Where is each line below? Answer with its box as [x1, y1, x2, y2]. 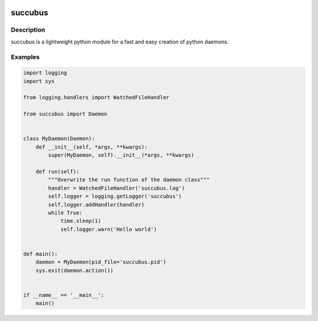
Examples [11, 53, 40, 61]
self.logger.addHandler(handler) [48, 201, 145, 208]
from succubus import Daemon [23, 111, 108, 118]
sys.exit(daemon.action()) [35, 267, 114, 273]
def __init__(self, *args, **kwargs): [35, 143, 148, 150]
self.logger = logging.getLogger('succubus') [48, 193, 182, 200]
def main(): [23, 250, 58, 257]
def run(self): [35, 168, 79, 175]
